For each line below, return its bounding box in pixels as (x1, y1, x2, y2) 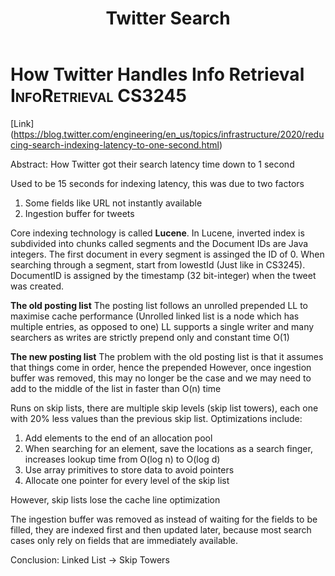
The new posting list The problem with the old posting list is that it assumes (10, 350, 324, 362)
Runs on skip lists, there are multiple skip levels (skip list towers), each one (10, 402, 319, 414)
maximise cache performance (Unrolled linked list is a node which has (10, 310, 300, 322)
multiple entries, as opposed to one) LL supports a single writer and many (10, 320, 315, 332)
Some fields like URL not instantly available (24, 197, 203, 209)
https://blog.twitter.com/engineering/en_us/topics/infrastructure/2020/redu (13, 128, 325, 140)
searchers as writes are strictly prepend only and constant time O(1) (10, 331, 290, 343)
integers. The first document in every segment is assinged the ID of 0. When (10, 248, 325, 260)
